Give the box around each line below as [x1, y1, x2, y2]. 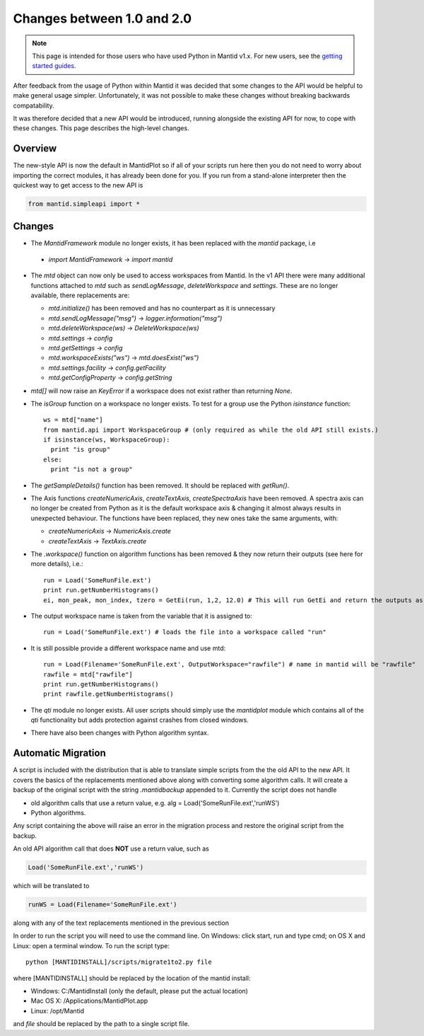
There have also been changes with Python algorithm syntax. [30, 729, 209, 737]
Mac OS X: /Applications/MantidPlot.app [30, 996, 148, 1005]
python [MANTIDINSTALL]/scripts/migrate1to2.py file [25, 958, 212, 966]
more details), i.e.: [30, 560, 83, 568]
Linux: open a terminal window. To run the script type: [13, 941, 170, 950]
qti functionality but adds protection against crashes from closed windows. [30, 715, 249, 725]
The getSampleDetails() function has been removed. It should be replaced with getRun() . [30, 481, 290, 490]
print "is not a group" [50, 466, 134, 473]
